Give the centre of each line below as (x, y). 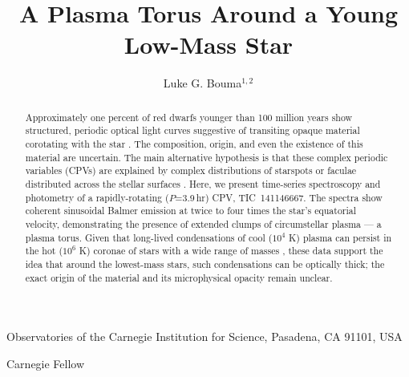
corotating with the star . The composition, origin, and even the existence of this (194, 144)
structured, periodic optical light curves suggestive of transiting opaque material (192, 130)
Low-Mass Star (209, 45)
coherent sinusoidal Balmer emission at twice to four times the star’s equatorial (191, 211)
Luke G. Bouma (202, 83)
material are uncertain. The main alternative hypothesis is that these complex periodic (207, 157)
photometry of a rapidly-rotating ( (97, 197)
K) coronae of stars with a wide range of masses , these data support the (231, 251)
